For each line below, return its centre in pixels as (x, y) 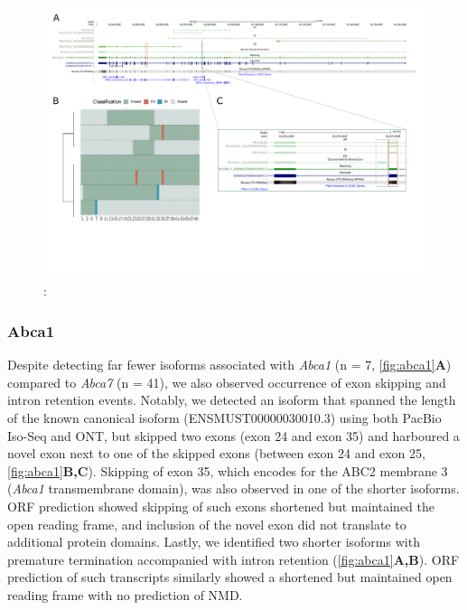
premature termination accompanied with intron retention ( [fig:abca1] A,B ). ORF (233, 559)
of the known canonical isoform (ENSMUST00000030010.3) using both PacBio (224, 417)
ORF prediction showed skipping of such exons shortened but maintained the (221, 506)
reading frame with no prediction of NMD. (125, 594)
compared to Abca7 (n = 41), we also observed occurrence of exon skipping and (227, 382)
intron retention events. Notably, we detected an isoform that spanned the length (232, 400)
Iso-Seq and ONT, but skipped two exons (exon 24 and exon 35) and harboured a (233, 435)
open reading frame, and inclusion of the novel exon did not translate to (207, 524)
